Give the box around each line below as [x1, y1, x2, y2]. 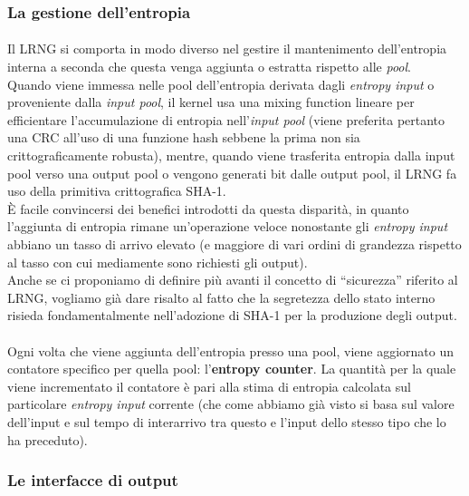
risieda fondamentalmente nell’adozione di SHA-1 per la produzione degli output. [7, 306, 457, 325]
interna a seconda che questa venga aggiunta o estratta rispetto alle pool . [7, 57, 411, 76]
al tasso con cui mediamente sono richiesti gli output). [7, 252, 308, 271]
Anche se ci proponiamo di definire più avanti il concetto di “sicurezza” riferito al [7, 270, 458, 289]
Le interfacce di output [7, 469, 178, 491]
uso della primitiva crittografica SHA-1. [7, 181, 226, 200]
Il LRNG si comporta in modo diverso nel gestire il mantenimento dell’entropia [7, 39, 447, 58]
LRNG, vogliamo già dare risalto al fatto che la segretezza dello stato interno [7, 287, 435, 306]
